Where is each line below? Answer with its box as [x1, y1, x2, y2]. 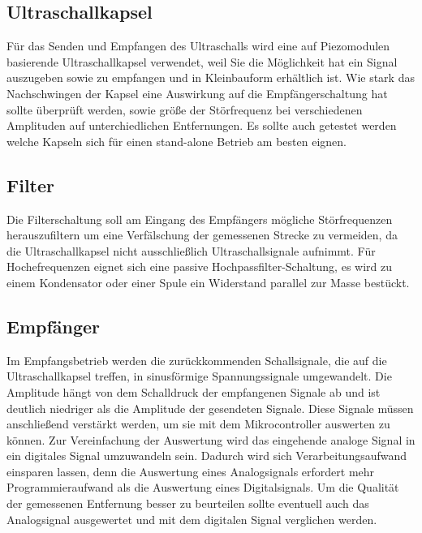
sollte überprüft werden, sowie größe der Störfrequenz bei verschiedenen [6, 101, 363, 118]
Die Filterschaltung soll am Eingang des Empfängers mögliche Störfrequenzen [6, 210, 393, 227]
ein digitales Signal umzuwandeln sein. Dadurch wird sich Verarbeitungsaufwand [6, 447, 407, 464]
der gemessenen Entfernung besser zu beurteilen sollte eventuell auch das [6, 495, 369, 512]
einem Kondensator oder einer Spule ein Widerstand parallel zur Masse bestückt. [6, 273, 410, 290]
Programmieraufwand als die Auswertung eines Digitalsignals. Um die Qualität [6, 479, 399, 496]
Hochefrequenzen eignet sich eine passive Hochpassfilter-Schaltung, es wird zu [6, 258, 392, 275]
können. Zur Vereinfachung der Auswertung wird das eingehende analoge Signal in [6, 431, 416, 448]
